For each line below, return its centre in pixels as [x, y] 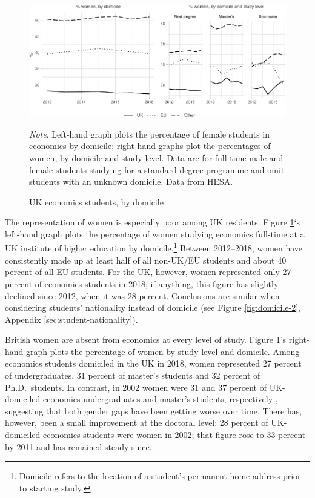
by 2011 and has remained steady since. [78, 446]
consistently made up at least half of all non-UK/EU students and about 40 [146, 260]
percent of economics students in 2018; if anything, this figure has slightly [142, 283]
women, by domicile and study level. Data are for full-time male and [156, 157]
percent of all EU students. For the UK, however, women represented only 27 [148, 272]
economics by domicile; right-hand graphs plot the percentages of [150, 146]
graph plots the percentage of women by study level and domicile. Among [163, 351]
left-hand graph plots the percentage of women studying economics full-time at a [155, 234]
